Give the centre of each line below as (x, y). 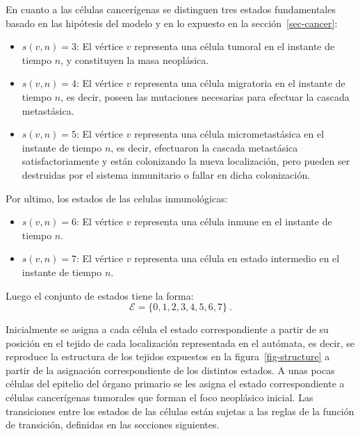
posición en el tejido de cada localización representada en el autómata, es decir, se (180, 342)
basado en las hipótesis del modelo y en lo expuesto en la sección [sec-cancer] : (172, 23)
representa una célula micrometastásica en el (229, 134)
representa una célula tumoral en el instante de (235, 46)
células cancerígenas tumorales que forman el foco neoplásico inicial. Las (159, 397)
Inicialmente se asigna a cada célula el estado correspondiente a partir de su (167, 329)
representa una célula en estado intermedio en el (237, 258)
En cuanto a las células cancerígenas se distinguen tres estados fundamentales (171, 9)
